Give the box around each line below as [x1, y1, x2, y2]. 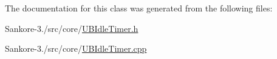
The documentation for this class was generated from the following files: [5, 2, 273, 14]
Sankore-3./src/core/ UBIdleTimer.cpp [5, 42, 147, 55]
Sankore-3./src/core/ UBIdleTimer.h [5, 22, 138, 34]
